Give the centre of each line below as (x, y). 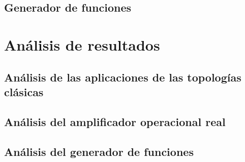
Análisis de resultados (82, 44)
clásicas (24, 91)
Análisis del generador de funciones (99, 151)
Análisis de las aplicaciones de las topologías (123, 77)
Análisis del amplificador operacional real (115, 121)
